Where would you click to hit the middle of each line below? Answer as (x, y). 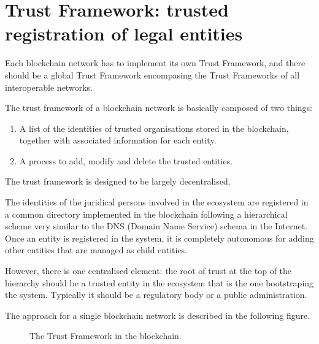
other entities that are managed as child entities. (96, 250)
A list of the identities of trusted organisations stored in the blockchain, (154, 128)
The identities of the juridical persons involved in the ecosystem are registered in (157, 202)
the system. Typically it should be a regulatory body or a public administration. (156, 295)
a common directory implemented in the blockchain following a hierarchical (146, 214)
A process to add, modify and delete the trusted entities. (126, 160)
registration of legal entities (124, 33)
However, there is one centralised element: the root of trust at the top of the (148, 271)
